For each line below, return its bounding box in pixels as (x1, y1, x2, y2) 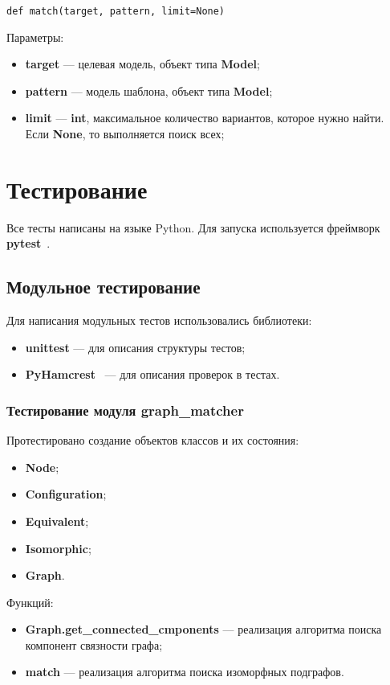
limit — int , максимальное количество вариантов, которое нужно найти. (25, 109, 384, 126)
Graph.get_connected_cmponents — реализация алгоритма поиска (25, 621, 382, 638)
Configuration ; (25, 486, 107, 502)
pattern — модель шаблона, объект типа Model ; (25, 82, 273, 99)
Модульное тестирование (6, 274, 201, 299)
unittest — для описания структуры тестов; (25, 338, 246, 355)
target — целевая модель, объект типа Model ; (25, 55, 260, 72)
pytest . (6, 235, 51, 252)
